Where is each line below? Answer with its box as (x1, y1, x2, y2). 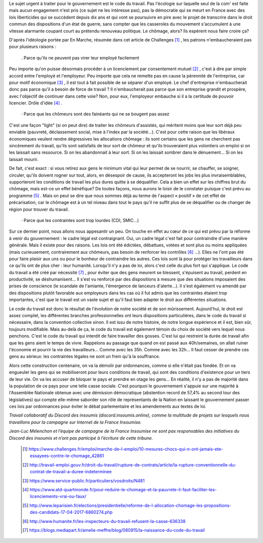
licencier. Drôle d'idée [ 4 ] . (9, 100, 63, 106)
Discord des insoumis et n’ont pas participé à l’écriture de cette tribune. (9, 435, 153, 441)
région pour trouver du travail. (9, 206, 69, 212)
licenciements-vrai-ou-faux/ (30, 493, 87, 500)
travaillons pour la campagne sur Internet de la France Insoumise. (9, 419, 142, 425)
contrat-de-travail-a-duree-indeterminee (30, 469, 112, 475)
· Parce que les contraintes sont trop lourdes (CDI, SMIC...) (21, 217, 139, 223)
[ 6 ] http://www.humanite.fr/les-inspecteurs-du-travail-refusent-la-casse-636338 (22, 518, 186, 524)
